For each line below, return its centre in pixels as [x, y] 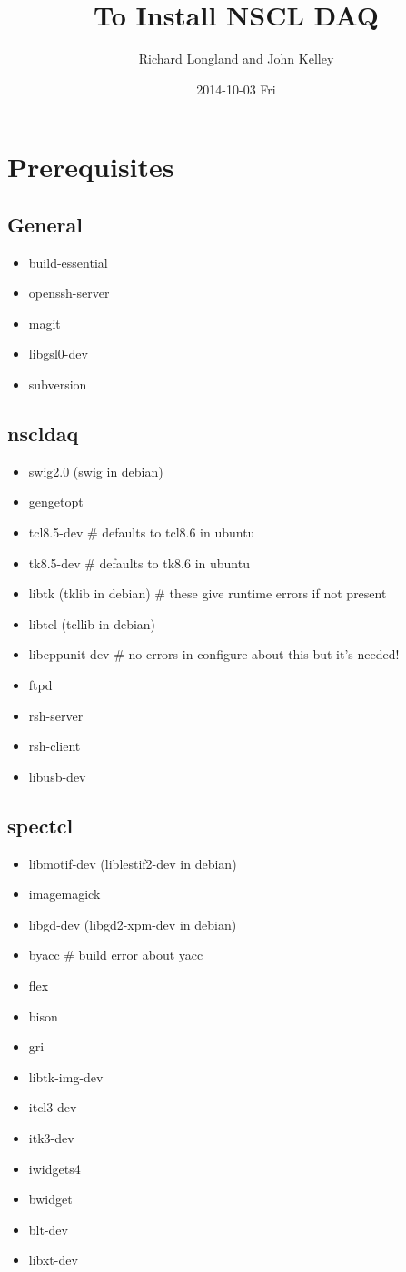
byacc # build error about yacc [116, 955]
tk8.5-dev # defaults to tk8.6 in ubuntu [139, 562]
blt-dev [48, 1229]
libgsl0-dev [58, 354]
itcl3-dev [53, 1107]
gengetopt [56, 502]
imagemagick [64, 894]
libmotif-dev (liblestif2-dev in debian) [133, 863]
